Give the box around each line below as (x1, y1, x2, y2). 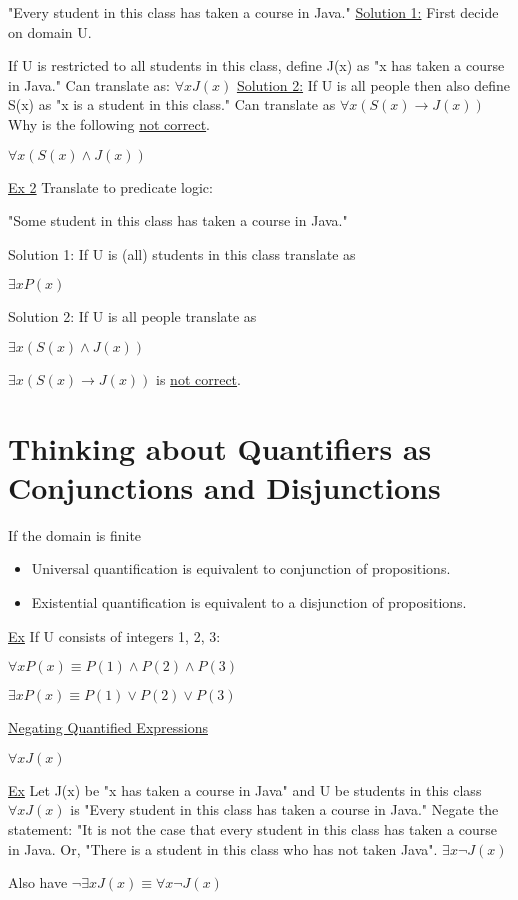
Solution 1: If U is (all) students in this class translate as (8, 243, 356, 264)
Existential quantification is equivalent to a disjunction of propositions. (31, 592, 467, 613)
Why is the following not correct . (8, 113, 211, 134)
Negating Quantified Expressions (8, 717, 208, 738)
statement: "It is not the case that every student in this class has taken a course (8, 819, 497, 839)
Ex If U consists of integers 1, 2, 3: (8, 625, 221, 646)
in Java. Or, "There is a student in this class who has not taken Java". (8, 838, 438, 859)
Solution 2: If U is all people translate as (8, 306, 257, 327)
